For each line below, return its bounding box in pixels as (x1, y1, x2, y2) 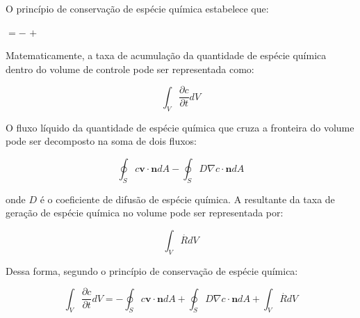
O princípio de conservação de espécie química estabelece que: (6, 1, 269, 15)
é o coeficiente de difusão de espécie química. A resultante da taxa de (40, 191, 335, 206)
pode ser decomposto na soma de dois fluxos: (6, 134, 197, 148)
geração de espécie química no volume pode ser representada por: (6, 205, 284, 220)
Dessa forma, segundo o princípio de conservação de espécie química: (6, 263, 298, 278)
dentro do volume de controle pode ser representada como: (6, 61, 254, 76)
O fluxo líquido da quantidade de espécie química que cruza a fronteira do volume (6, 120, 354, 134)
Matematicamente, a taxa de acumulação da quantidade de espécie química (6, 48, 327, 63)
